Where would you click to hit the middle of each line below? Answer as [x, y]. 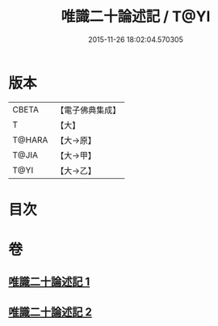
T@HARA [30, 140]
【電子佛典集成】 [88, 110]
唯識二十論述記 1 [49, 282]
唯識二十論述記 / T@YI [136, 17]
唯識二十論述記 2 [50, 312]
